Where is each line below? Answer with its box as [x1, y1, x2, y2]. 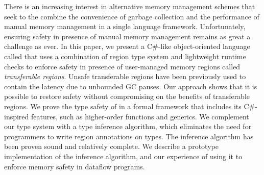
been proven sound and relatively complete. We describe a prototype [4, 141, 219, 152]
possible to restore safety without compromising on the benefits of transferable [4, 91, 250, 102]
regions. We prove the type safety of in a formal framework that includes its [4, 101, 242, 111]
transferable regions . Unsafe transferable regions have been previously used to [4, 71, 246, 82]
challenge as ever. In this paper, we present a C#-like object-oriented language [4, 41, 250, 52]
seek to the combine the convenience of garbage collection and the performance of [4, 11, 259, 21]
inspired [4, 111, 29, 121]
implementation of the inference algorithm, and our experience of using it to [4, 151, 243, 161]
